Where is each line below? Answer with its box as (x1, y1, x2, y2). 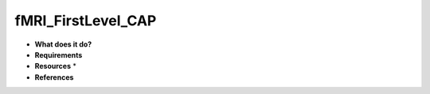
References (34, 72, 74, 82)
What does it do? (34, 39, 92, 49)
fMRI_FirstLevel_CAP (14, 12, 157, 29)
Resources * (34, 62, 77, 71)
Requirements (34, 50, 83, 59)
